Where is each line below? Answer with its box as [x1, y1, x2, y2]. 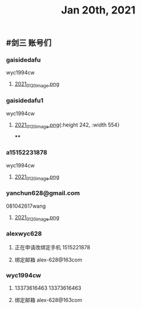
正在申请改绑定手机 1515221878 [14, 243, 91, 250]
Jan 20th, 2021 [61, 4, 136, 17]
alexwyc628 [6, 229, 42, 238]
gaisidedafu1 [6, 97, 44, 105]
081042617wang [6, 202, 46, 210]
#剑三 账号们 [6, 38, 51, 48]
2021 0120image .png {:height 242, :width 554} [14, 121, 120, 129]
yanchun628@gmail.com [6, 189, 80, 197]
